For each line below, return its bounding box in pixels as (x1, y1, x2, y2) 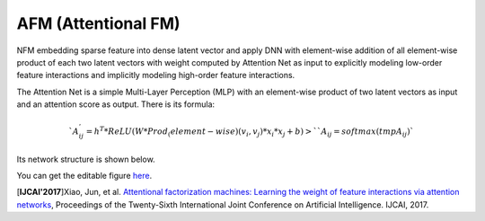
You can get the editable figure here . (16, 171, 153, 181)
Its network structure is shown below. (16, 154, 156, 164)
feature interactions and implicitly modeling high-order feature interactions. (16, 70, 295, 81)
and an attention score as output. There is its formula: (16, 99, 216, 110)
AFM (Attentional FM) (16, 13, 181, 33)
